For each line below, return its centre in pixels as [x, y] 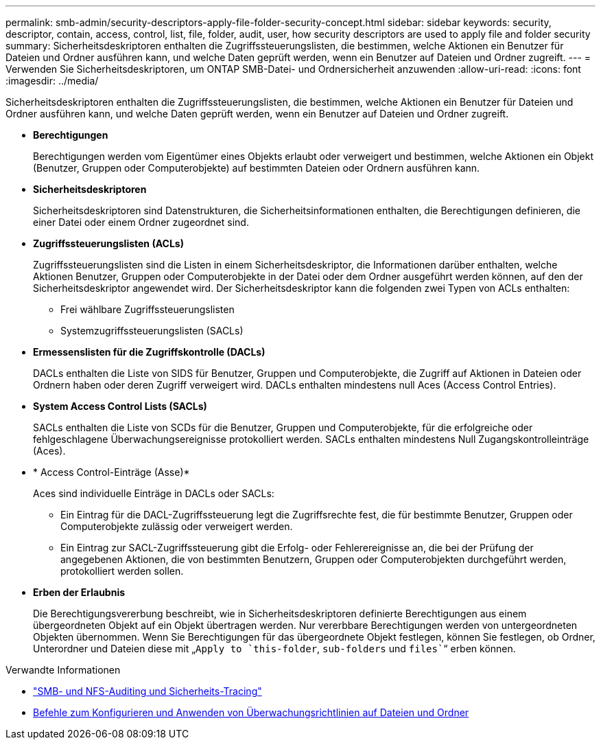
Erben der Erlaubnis [79, 592]
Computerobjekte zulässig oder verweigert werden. [177, 526]
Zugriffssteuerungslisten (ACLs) [108, 243]
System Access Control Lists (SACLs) [120, 406]
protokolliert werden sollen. [122, 571]
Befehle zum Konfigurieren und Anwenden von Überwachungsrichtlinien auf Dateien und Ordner [251, 712]
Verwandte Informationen [63, 670]
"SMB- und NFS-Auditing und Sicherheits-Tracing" [148, 691]
